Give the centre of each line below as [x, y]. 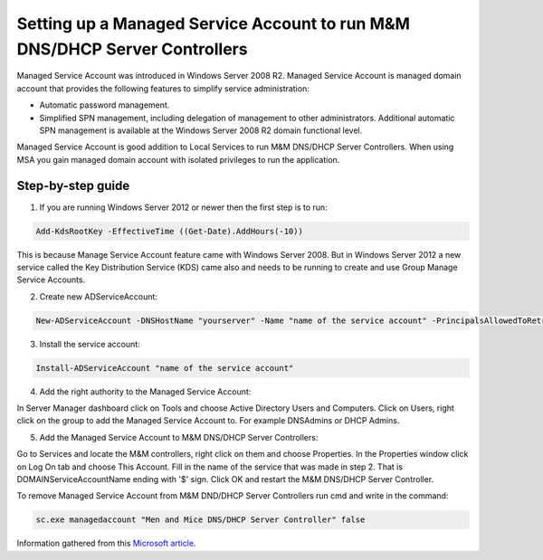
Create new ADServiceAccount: [99, 296]
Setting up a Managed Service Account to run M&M [214, 24]
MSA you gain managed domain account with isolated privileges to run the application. [178, 159]
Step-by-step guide [73, 185]
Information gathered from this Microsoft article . [106, 544]
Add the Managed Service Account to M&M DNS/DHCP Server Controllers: [179, 437]
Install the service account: [90, 344]
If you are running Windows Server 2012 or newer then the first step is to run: [183, 207]
